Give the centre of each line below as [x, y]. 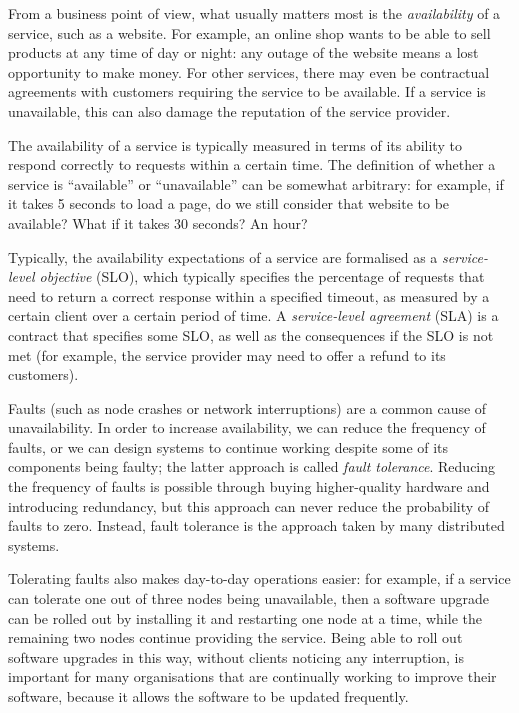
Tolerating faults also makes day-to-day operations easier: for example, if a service [259, 578]
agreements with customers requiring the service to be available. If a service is [247, 91]
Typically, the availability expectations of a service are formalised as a [223, 256]
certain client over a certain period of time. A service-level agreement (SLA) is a [253, 315]
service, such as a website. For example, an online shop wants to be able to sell [249, 32]
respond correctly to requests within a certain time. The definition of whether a [252, 164]
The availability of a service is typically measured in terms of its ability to [235, 144]
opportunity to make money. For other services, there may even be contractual [249, 71]
